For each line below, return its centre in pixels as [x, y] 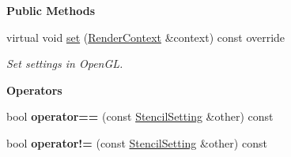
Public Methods [51, 10]
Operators [34, 90]
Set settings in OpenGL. [65, 64]
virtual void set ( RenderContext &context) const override [146, 37]
